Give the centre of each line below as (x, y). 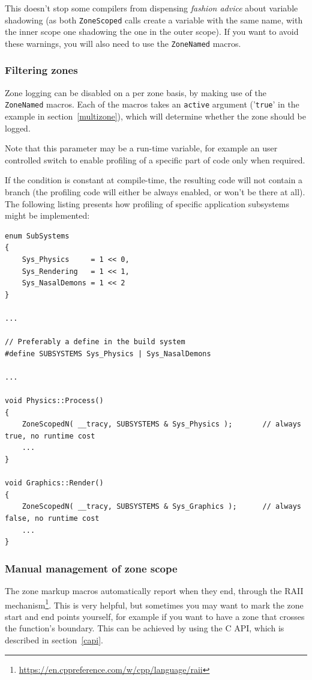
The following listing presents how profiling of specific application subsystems (147, 203)
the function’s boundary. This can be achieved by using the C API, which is (145, 628)
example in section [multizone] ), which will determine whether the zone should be (155, 116)
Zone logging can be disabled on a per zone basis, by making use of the (136, 92)
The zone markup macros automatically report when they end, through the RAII (154, 590)
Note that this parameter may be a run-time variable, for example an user (141, 148)
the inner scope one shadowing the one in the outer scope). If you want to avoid (152, 32)
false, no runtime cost (52, 518)
